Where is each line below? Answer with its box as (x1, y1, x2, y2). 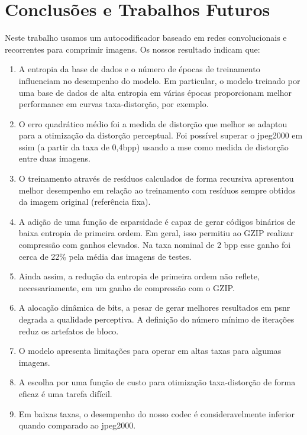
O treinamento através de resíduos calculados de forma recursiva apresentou (18, 172, 294, 185)
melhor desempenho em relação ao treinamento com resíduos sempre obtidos (18, 183, 296, 196)
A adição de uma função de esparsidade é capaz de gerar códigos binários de (18, 215, 296, 227)
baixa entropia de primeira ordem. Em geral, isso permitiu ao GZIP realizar (18, 227, 294, 239)
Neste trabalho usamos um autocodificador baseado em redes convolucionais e (5, 31, 287, 44)
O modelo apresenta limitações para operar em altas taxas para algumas (18, 344, 282, 357)
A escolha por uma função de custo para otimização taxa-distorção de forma (18, 376, 296, 388)
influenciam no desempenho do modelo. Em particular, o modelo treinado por (18, 74, 300, 86)
